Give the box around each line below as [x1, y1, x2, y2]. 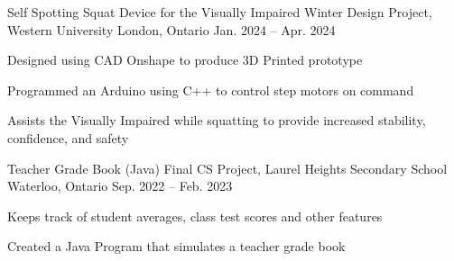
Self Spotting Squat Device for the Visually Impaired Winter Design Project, [7, 3, 432, 21]
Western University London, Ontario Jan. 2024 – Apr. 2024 [7, 20, 336, 39]
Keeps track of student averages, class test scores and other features [7, 206, 383, 225]
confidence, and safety [7, 128, 129, 147]
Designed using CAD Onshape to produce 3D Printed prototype [7, 50, 363, 69]
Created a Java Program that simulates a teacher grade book [7, 237, 346, 256]
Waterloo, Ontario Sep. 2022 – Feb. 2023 [7, 176, 233, 195]
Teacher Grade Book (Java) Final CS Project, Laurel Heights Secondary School [7, 158, 448, 177]
